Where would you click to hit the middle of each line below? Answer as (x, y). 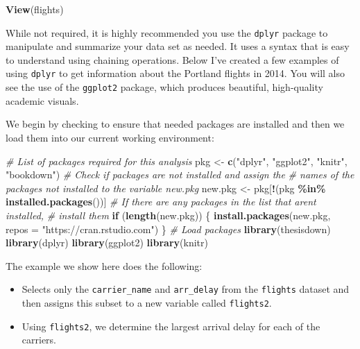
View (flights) (35, 9)
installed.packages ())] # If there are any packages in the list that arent (161, 202)
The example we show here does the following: (104, 265)
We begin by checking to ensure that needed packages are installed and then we (175, 124)
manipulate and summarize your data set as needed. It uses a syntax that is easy (178, 46)
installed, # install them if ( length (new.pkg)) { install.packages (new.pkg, (168, 215)
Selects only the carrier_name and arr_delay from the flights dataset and (186, 289)
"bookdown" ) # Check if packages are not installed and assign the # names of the (180, 174)
